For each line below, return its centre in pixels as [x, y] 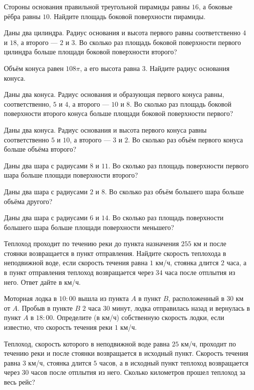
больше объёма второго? [40, 149]
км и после [210, 243]
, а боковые [215, 6]
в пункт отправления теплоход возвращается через [79, 272]
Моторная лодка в [31, 298]
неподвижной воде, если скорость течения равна [76, 263]
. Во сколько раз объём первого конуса [185, 139]
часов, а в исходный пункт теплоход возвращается [174, 362]
